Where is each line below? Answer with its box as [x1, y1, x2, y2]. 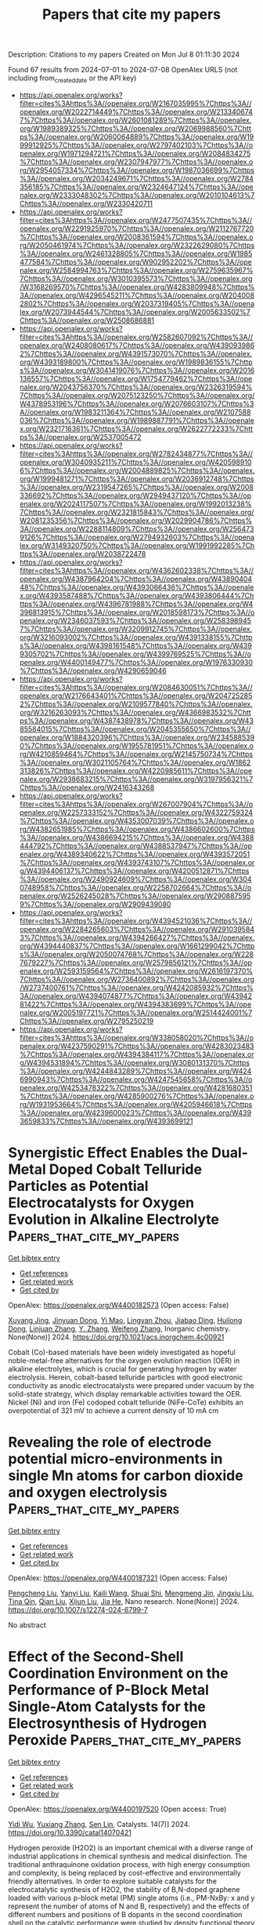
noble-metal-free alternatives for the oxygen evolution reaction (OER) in [8, 1356, 240, 1365]
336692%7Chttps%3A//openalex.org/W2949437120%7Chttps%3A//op [19, 491, 252, 500]
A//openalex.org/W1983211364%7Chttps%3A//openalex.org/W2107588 [19, 407, 251, 417]
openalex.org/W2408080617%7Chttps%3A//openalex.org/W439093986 [19, 340, 255, 350]
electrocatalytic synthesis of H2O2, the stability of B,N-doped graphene [8, 1884, 240, 1894]
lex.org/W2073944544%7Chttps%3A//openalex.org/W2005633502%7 [19, 307, 250, 316]
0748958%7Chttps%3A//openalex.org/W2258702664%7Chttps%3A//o [19, 882, 252, 892]
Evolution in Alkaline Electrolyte [8, 1211, 219, 1229]
